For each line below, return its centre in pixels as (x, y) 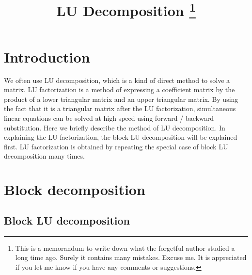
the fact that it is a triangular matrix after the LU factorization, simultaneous (120, 108)
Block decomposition (75, 189)
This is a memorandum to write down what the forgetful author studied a (125, 248)
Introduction (47, 57)
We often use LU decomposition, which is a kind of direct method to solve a (117, 80)
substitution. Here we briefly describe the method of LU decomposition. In (115, 127)
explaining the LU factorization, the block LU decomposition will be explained (121, 137)
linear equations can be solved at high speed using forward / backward (109, 118)
